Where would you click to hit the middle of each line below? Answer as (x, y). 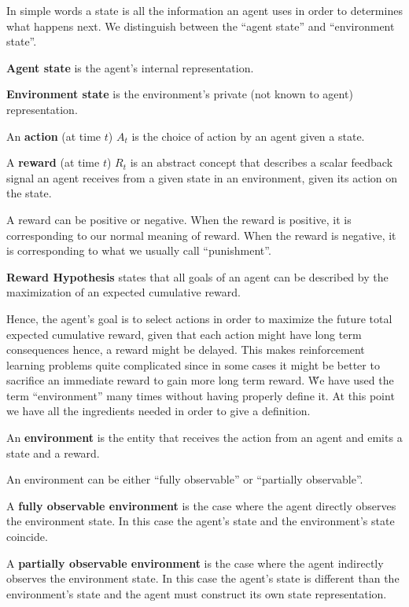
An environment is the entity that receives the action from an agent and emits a (204, 438)
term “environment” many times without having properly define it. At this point (201, 395)
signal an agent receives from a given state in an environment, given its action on (202, 177)
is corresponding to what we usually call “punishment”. (139, 250)
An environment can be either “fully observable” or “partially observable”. (185, 479)
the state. (29, 193)
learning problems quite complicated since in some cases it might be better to (193, 364)
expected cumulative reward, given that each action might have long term (184, 334)
